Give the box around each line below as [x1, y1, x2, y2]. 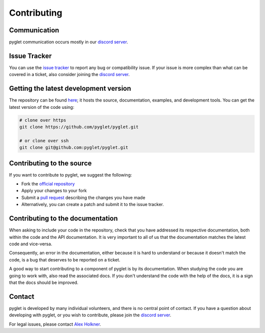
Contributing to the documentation [9, 214, 118, 223]
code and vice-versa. [9, 241, 53, 247]
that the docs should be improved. [9, 280, 79, 285]
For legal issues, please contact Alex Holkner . [9, 321, 102, 327]
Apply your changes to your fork [21, 188, 87, 194]
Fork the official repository [21, 181, 75, 187]
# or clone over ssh [19, 138, 69, 143]
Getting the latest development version [9, 84, 132, 93]
